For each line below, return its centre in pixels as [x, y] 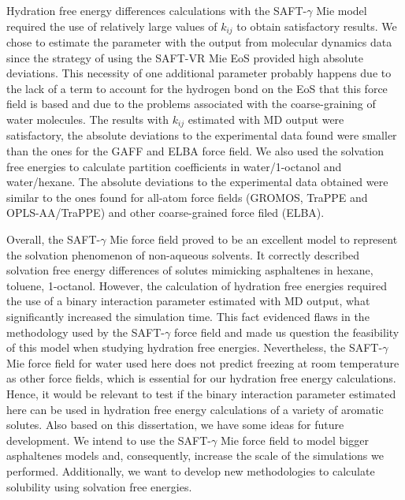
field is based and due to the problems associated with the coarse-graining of [191, 104]
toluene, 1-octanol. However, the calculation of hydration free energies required [197, 285]
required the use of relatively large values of [112, 26]
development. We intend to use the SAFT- [109, 440]
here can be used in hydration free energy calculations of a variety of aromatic [195, 409]
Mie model [342, 10]
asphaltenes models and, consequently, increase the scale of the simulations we [195, 455]
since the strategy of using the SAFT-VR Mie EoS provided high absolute [185, 57]
